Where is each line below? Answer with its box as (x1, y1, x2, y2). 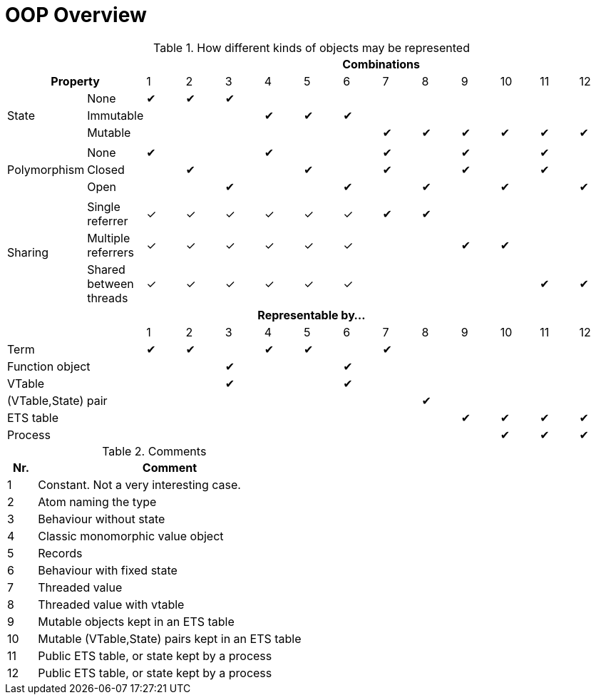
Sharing (7, 245, 49, 259)
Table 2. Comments (102, 443, 207, 458)
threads (87, 290, 128, 305)
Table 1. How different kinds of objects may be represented (153, 40, 470, 55)
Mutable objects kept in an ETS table (38, 614, 235, 629)
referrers (87, 245, 134, 259)
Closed (87, 162, 125, 177)
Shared (87, 262, 125, 277)
